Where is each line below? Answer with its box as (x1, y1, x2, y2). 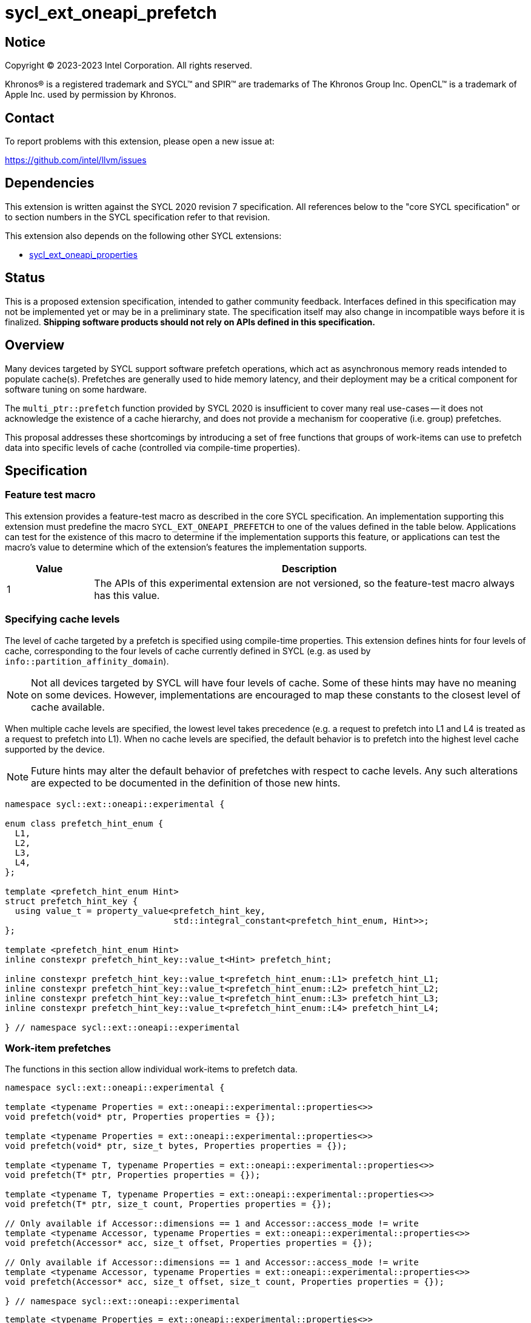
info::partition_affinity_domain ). (5, 655, 169, 666)
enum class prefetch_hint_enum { (5, 818, 164, 828)
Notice (5, 34, 46, 50)
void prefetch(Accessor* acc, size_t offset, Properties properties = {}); (5, 1238, 373, 1248)
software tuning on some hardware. (5, 384, 147, 394)
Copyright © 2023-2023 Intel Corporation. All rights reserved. (5, 60, 252, 71)
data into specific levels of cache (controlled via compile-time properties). (5, 442, 300, 453)
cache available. (31, 700, 105, 713)
